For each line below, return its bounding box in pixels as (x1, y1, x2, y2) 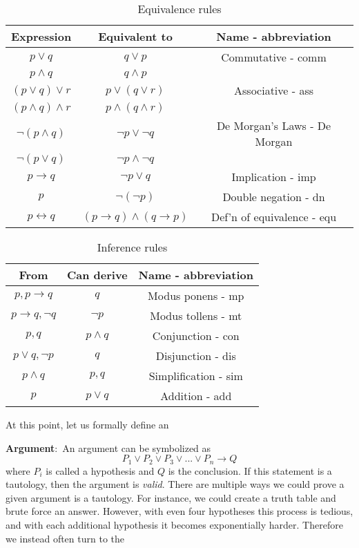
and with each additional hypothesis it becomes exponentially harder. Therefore (6, 518, 343, 532)
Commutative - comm (221, 49, 327, 65)
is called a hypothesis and (46, 463, 155, 478)
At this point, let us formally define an (6, 417, 169, 431)
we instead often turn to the (6, 531, 125, 545)
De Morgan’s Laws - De (216, 117, 331, 133)
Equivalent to (98, 28, 173, 44)
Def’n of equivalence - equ (211, 209, 337, 225)
